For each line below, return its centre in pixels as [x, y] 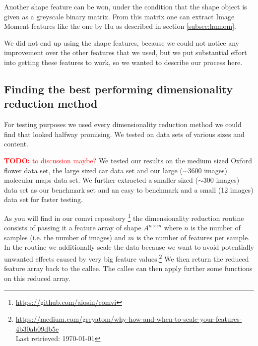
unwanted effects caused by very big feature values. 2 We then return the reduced [127, 258]
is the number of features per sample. [193, 237]
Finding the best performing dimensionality [118, 89]
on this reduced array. [37, 278]
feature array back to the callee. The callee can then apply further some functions [128, 268]
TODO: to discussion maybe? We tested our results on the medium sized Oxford [128, 160]
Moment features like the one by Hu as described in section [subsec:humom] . [120, 26]
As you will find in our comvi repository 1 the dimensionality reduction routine [124, 217]
